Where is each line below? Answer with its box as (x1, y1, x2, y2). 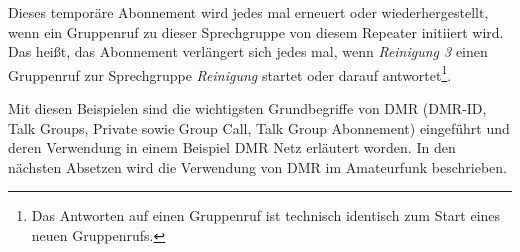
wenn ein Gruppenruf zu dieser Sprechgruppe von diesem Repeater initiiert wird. (8, 21, 504, 42)
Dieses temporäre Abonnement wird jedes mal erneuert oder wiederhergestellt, (8, 2, 489, 22)
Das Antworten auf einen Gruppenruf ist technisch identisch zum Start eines (31, 205, 501, 226)
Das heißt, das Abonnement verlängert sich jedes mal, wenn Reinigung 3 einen (8, 41, 488, 62)
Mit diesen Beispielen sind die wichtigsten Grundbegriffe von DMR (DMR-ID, (8, 98, 487, 119)
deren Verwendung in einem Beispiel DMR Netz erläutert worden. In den (8, 137, 456, 158)
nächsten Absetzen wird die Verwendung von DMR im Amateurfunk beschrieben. (8, 156, 507, 177)
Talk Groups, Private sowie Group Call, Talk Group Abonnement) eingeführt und (8, 117, 510, 138)
